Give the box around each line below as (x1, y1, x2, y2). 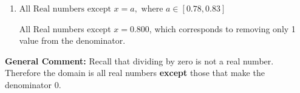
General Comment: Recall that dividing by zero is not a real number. (5, 54, 274, 67)
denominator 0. (5, 78, 61, 91)
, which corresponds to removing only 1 (149, 22, 296, 35)
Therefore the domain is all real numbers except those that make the (5, 66, 265, 79)
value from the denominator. (19, 34, 126, 47)
